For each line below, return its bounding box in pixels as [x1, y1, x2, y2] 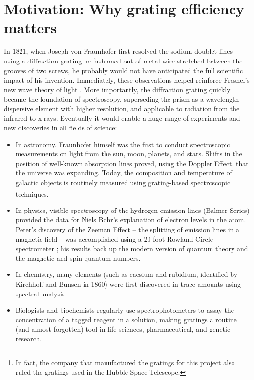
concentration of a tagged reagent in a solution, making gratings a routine [15, 314, 237, 324]
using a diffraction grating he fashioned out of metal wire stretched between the [4, 55, 243, 65]
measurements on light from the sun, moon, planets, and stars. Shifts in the [15, 148, 242, 159]
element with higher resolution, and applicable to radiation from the [35, 103, 240, 113]
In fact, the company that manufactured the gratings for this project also [15, 357, 235, 367]
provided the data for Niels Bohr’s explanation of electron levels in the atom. [15, 214, 246, 225]
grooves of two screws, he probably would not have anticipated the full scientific [4, 65, 243, 75]
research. [15, 334, 42, 343]
